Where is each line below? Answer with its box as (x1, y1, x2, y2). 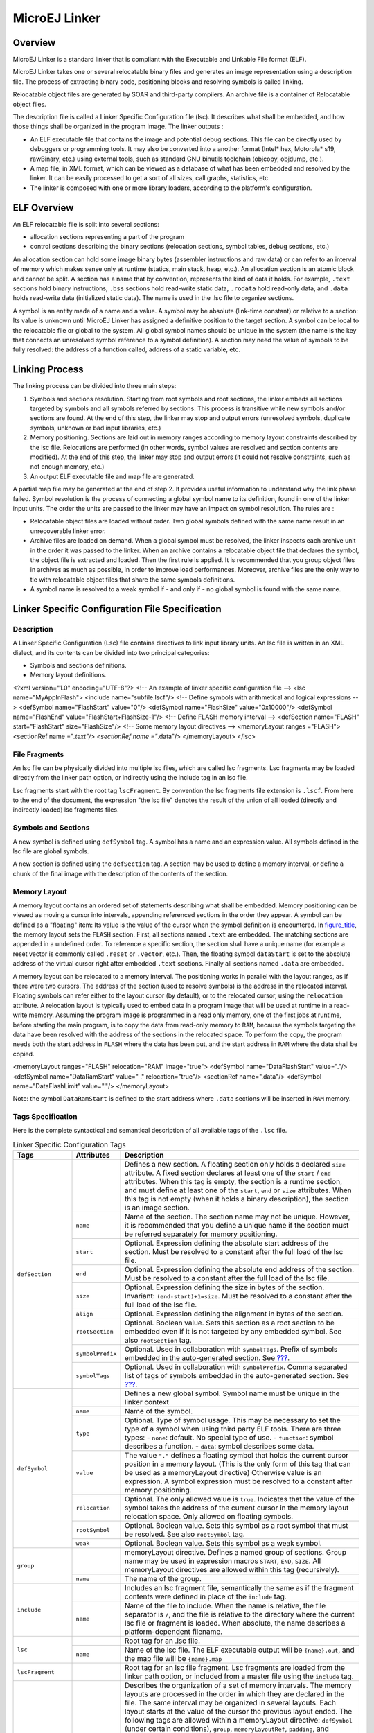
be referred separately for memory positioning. (125, 1229, 278, 1239)
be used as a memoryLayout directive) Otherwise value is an (125, 1468, 322, 1478)
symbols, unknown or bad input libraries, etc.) (30, 424, 161, 432)
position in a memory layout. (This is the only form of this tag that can (125, 1459, 351, 1469)
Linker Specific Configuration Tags (12, 1140, 126, 1150)
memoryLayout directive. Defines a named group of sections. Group (125, 1548, 346, 1558)
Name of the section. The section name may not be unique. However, (125, 1212, 350, 1221)
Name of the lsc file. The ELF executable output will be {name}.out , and (125, 1645, 355, 1655)
